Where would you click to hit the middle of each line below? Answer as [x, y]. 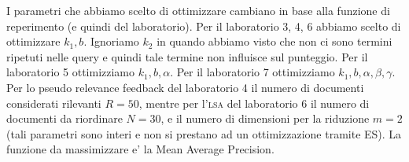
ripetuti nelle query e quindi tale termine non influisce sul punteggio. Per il [187, 56]
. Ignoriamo [111, 41]
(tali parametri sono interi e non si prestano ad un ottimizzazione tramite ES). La [204, 133]
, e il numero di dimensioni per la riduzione [265, 118]
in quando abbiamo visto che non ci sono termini [275, 41]
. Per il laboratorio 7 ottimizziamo [252, 72]
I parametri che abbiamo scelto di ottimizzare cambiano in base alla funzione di [198, 10]
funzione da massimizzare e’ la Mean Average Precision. [140, 149]
